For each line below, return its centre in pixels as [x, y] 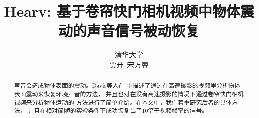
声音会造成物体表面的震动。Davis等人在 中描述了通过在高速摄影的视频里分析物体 [127, 86]
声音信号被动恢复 [143, 31]
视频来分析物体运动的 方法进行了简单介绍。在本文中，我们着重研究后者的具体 [123, 102]
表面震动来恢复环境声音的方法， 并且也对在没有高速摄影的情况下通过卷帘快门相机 [129, 94]
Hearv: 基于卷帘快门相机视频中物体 [122, 11]
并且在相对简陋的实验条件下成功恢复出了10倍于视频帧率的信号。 [118, 111]
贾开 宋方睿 [129, 64]
